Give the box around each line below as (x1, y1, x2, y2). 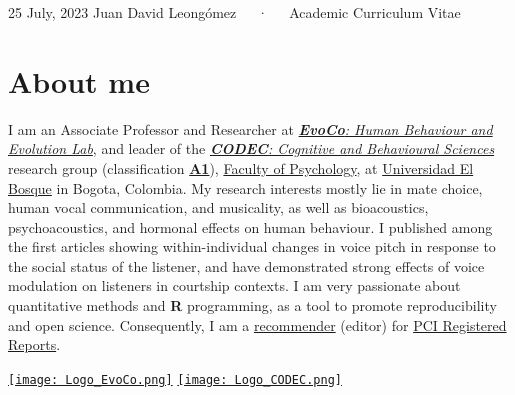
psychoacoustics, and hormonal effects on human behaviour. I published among (8, 216, 493, 237)
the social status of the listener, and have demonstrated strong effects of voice (8, 255, 485, 276)
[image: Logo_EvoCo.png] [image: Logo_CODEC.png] (8, 372, 342, 387)
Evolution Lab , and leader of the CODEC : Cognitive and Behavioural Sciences (8, 138, 495, 159)
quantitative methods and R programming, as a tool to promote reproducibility (8, 295, 497, 316)
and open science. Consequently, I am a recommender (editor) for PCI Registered (8, 314, 507, 335)
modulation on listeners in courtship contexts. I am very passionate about (8, 275, 461, 296)
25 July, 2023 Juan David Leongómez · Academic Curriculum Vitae (8, 2, 461, 22)
